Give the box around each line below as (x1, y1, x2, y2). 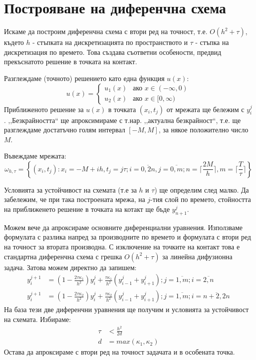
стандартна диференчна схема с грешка (4, 251, 122, 261)
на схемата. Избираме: (4, 314, 71, 324)
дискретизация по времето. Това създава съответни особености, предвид (4, 46, 221, 57)
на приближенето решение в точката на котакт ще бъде (4, 204, 170, 214)
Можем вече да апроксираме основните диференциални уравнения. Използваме (4, 222, 243, 232)
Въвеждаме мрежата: (4, 151, 67, 161)
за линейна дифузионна (162, 251, 233, 261)
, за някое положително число (158, 124, 249, 135)
